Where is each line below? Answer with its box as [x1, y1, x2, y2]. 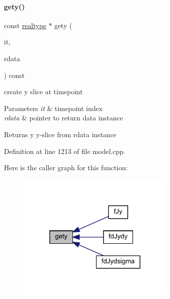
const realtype [4, 20, 47, 30]
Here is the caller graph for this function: [4, 162, 128, 173]
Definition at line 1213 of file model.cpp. [4, 146, 126, 156]
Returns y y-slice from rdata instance [4, 129, 117, 139]
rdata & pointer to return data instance [4, 112, 123, 123]
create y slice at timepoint [4, 86, 83, 97]
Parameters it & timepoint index [4, 103, 102, 113]
